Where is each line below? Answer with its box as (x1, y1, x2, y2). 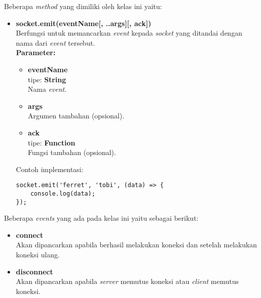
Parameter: (16, 47, 56, 58)
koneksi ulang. (16, 249, 60, 260)
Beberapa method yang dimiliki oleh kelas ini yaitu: (4, 1, 162, 11)
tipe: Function (28, 137, 75, 147)
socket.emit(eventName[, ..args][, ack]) (16, 18, 151, 28)
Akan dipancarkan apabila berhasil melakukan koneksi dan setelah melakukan (16, 239, 257, 250)
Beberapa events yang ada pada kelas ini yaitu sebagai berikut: (4, 213, 199, 223)
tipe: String (28, 74, 66, 84)
